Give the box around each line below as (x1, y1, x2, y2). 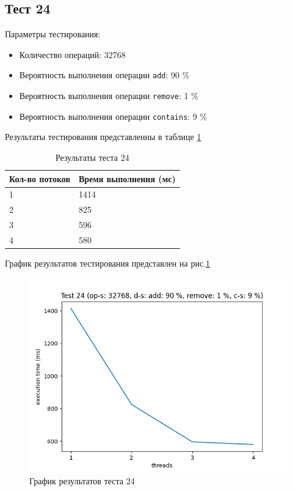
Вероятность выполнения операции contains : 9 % (19, 109, 208, 122)
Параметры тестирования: (5, 28, 101, 40)
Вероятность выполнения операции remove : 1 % (19, 89, 198, 102)
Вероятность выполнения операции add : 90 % (19, 68, 190, 81)
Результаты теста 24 (55, 150, 129, 163)
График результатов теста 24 (29, 474, 135, 487)
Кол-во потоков (9, 172, 70, 185)
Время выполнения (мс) (78, 172, 176, 185)
